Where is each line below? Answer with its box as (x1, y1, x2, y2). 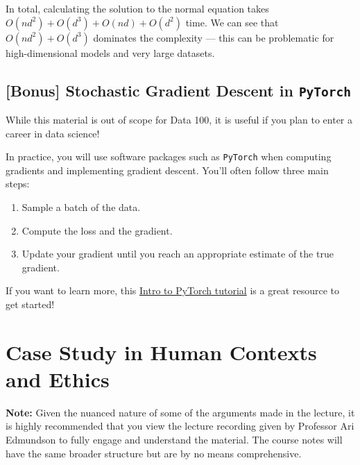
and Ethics (6, 364, 110, 393)
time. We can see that (185, 15, 279, 29)
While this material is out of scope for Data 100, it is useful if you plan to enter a (6, 112, 353, 126)
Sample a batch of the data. (22, 200, 141, 214)
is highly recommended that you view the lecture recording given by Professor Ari (6, 418, 354, 433)
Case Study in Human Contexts (6, 337, 317, 366)
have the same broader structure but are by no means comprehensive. (6, 446, 302, 460)
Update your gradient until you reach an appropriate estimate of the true (22, 246, 334, 261)
